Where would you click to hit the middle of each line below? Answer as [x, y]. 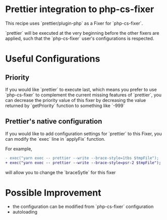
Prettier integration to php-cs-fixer [80, 9]
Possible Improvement [53, 192]
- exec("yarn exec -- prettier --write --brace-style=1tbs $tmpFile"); [82, 158]
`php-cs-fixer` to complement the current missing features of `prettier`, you [83, 95]
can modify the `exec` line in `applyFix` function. [55, 139]
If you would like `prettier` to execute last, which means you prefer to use [81, 89]
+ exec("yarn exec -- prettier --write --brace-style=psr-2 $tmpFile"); [83, 162]
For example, [19, 149]
